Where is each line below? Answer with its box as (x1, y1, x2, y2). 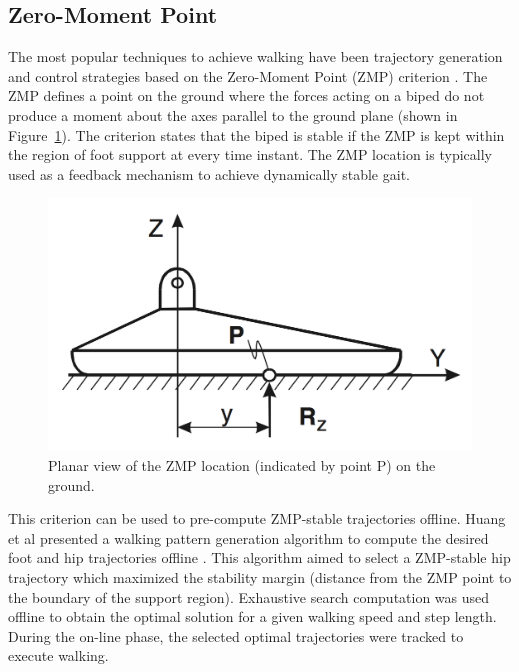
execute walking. (8, 645, 109, 666)
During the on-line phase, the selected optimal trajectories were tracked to (8, 625, 464, 646)
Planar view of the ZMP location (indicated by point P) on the (48, 454, 436, 475)
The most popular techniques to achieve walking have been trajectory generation (8, 46, 503, 67)
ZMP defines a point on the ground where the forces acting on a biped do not (8, 85, 485, 106)
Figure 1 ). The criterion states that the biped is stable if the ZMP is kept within (8, 124, 505, 145)
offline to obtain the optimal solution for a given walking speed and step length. (8, 606, 497, 627)
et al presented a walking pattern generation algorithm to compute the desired (8, 527, 489, 548)
